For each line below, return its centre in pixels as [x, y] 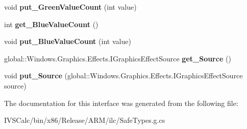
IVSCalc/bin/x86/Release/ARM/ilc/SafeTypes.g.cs [85, 120]
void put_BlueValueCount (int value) [68, 41]
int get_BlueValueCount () [51, 24]
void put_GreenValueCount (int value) [70, 7]
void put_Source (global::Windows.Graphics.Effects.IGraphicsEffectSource [123, 76]
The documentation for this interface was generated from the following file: [121, 103]
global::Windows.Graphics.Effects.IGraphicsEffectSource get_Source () [118, 58]
